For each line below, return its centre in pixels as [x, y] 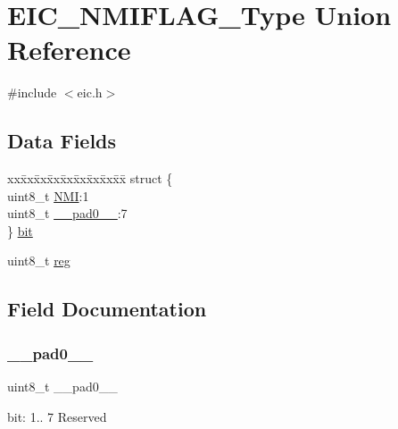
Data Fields [62, 141]
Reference [69, 50]
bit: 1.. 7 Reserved [57, 416]
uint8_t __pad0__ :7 [67, 213]
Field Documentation [107, 309]
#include [32, 93]
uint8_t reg [39, 261]
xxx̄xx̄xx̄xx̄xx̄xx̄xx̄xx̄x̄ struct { [90, 178]
